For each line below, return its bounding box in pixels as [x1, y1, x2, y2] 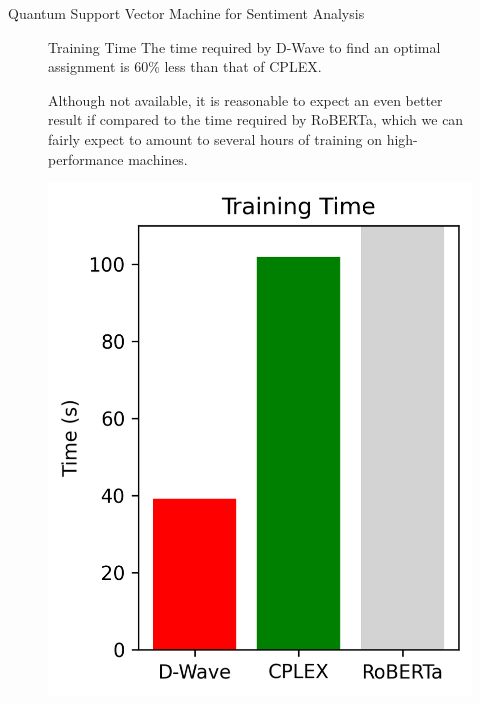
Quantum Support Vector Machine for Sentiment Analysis [8, 3, 365, 23]
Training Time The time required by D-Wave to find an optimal [48, 36, 441, 57]
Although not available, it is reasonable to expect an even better [48, 89, 443, 110]
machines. [128, 148, 188, 169]
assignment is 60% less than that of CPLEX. [48, 56, 322, 77]
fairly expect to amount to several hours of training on [48, 128, 382, 149]
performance [48, 148, 124, 169]
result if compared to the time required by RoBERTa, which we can [48, 109, 464, 130]
